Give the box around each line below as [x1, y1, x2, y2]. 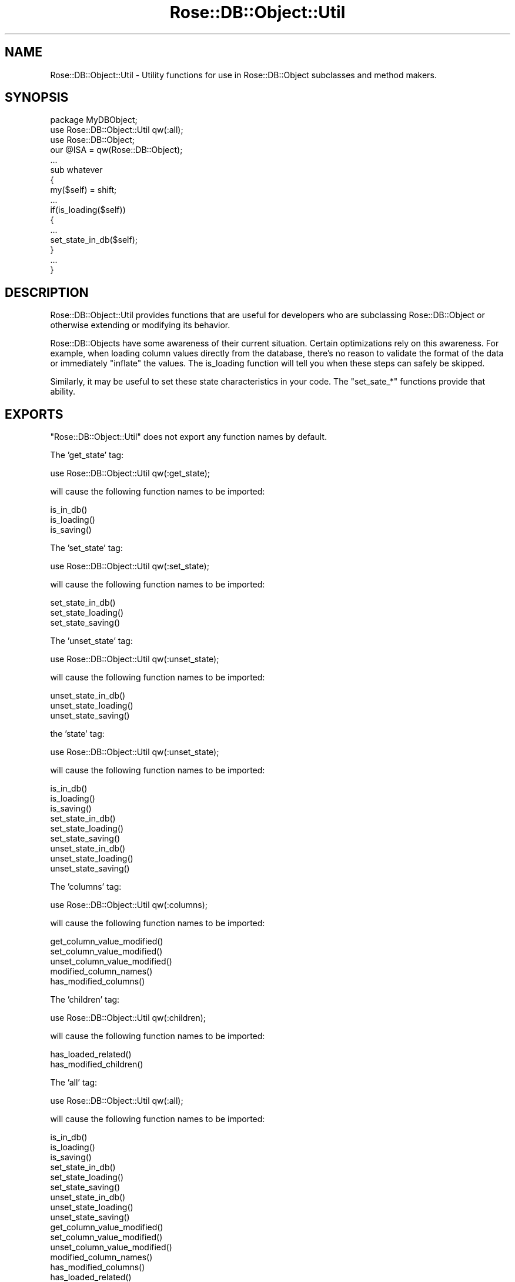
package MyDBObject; [50, 115, 138, 125]
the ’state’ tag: [50, 729, 105, 739]
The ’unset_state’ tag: [50, 636, 133, 646]
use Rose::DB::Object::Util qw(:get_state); [50, 468, 210, 479]
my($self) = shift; [50, 185, 117, 195]
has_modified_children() [50, 1059, 143, 1070]
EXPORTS [5, 406, 63, 422]
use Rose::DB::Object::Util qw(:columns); [50, 900, 208, 910]
